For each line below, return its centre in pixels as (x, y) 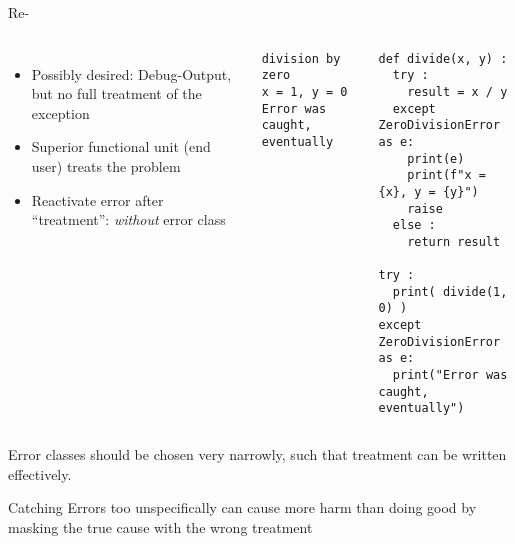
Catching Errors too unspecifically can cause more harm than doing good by (242, 507)
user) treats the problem (106, 165)
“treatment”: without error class (128, 219)
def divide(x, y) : (443, 58)
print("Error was (450, 375)
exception (60, 112)
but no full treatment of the (116, 93)
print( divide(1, (450, 291)
